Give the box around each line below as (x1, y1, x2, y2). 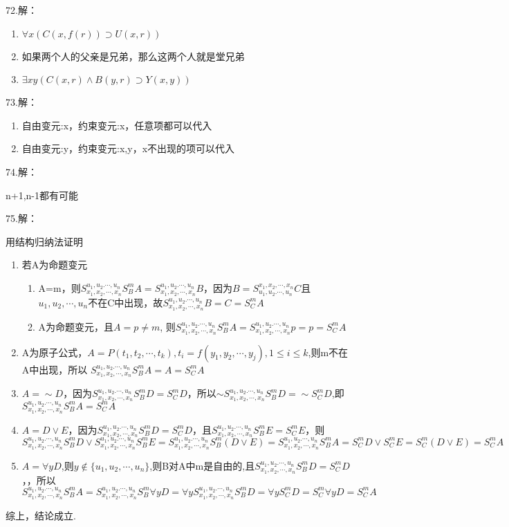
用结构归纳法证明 (6, 234, 83, 248)
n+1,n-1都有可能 (6, 187, 79, 202)
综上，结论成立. (6, 508, 76, 522)
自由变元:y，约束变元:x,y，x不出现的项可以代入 (21, 141, 235, 156)
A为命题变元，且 (38, 319, 114, 333)
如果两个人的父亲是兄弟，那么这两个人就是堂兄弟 (21, 48, 245, 63)
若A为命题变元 (21, 257, 88, 272)
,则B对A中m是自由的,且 (149, 458, 255, 472)
